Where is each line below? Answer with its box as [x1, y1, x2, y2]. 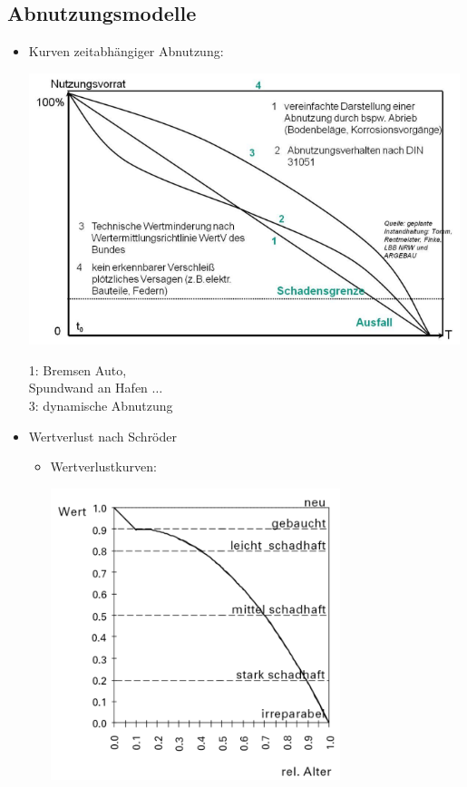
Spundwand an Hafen [28, 378, 148, 397]
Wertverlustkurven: [50, 457, 157, 476]
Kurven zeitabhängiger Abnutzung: [28, 42, 224, 61]
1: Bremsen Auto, [28, 360, 127, 379]
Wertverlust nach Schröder [28, 426, 177, 445]
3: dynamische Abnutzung [28, 396, 173, 415]
